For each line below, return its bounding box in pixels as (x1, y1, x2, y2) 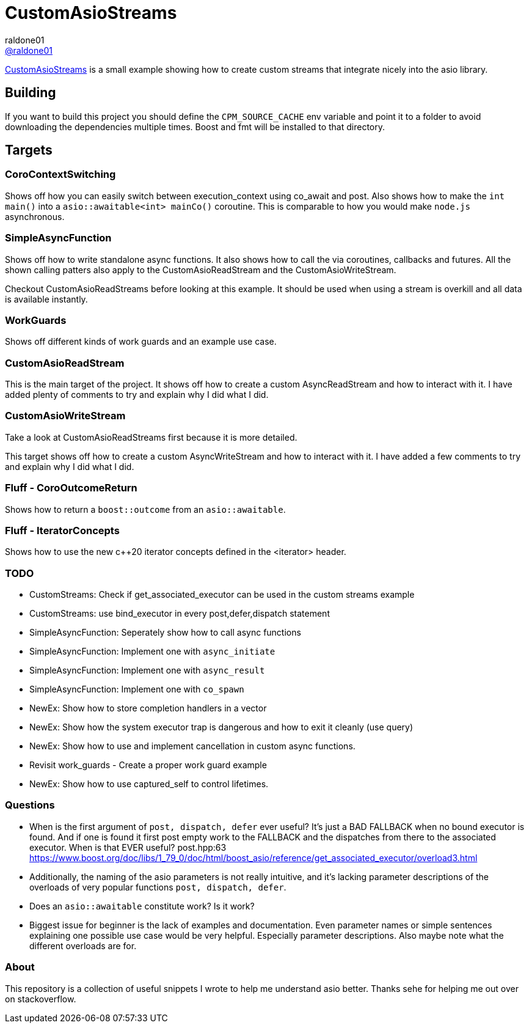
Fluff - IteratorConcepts (5, 524, 120, 537)
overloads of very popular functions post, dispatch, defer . (29, 881, 286, 892)
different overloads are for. (29, 940, 137, 951)
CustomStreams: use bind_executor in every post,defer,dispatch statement (29, 608, 330, 619)
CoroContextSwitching (5, 168, 116, 181)
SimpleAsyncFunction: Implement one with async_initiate (29, 646, 275, 657)
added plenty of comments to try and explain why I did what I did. (5, 389, 269, 400)
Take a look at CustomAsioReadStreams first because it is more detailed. (5, 431, 297, 442)
